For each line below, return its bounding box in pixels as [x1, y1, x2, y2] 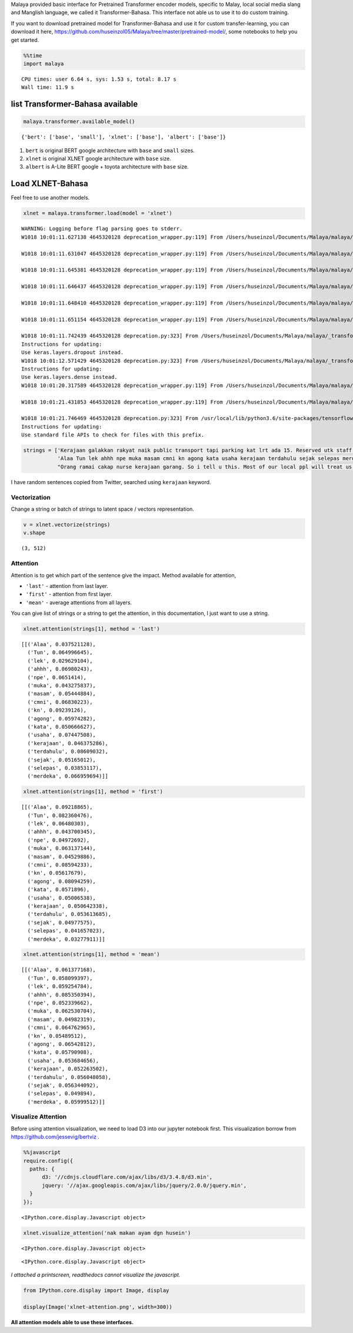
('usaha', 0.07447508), [27, 732, 96, 739]
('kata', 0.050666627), [27, 723, 96, 730]
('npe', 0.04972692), [27, 836, 90, 844]
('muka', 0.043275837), [27, 682, 96, 689]
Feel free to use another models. [11, 194, 90, 201]
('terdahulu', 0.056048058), [27, 1074, 112, 1080]
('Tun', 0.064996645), [27, 649, 93, 656]
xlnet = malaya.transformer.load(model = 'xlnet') [23, 210, 173, 217]
